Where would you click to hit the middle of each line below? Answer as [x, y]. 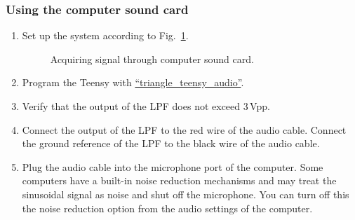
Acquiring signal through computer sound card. [152, 59]
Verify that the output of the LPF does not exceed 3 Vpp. [146, 106]
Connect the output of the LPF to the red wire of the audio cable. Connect [184, 129]
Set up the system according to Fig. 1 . [105, 35]
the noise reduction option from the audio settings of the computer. [167, 208]
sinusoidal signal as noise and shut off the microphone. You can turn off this [186, 194]
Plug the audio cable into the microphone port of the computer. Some [173, 166]
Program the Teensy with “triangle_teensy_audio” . [133, 82]
